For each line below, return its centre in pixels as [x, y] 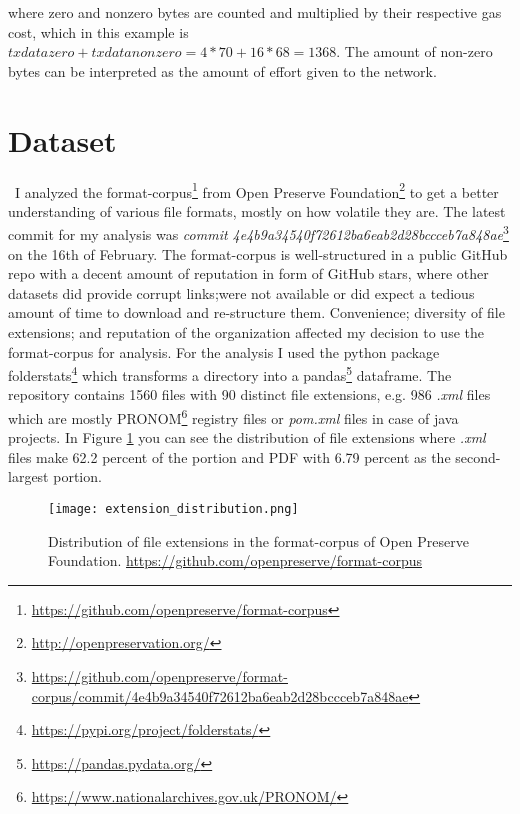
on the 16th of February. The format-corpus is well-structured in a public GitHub [258, 253]
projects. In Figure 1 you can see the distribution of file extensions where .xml [247, 437]
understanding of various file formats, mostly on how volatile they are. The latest [257, 210]
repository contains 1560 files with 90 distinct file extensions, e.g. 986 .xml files [249, 394]
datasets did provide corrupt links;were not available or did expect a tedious [241, 292]
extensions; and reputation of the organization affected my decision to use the [246, 331]
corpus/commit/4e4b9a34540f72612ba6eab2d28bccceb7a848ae [220, 695]
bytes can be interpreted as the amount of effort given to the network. [222, 70]
